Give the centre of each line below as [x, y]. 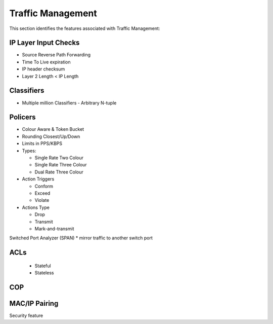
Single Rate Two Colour [59, 158]
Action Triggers [38, 179]
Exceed [42, 193]
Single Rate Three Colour [61, 165]
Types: [29, 151]
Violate [42, 200]
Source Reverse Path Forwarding [56, 55]
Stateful [43, 266]
